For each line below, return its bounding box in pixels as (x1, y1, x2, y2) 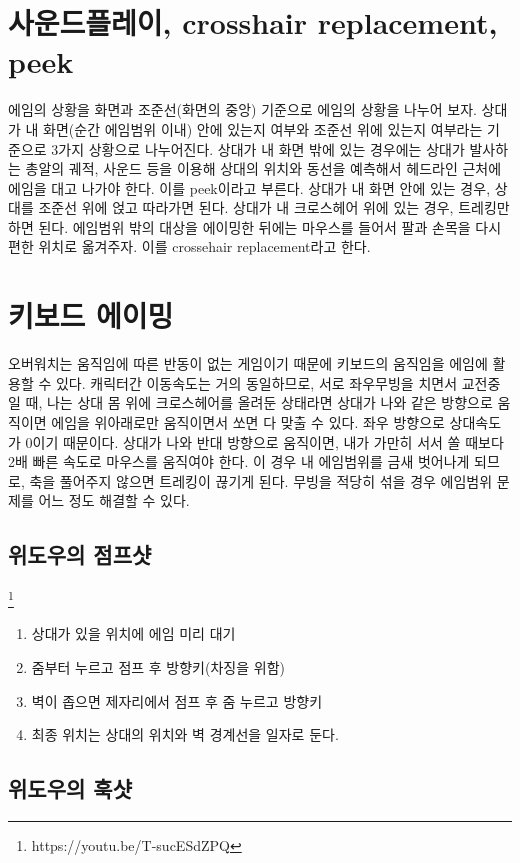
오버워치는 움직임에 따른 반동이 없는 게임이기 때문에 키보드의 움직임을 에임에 (8, 353, 488, 374)
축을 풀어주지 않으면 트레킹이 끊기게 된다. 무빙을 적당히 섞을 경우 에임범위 (29, 470, 493, 491)
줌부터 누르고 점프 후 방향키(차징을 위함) (31, 656, 285, 677)
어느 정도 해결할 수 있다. (38, 490, 190, 511)
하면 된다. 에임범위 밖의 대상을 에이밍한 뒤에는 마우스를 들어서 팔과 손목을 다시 (8, 216, 502, 237)
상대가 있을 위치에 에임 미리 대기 (31, 623, 236, 644)
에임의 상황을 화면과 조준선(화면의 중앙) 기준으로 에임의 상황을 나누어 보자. (8, 99, 477, 120)
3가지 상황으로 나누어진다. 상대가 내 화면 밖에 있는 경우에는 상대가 (51, 138, 465, 159)
